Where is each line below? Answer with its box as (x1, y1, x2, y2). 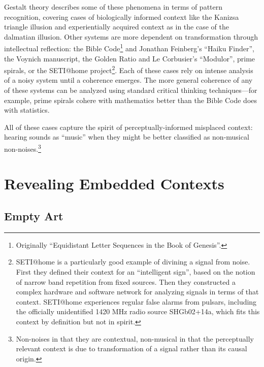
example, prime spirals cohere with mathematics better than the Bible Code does (4, 94, 257, 105)
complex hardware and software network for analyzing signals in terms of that (16, 286, 259, 297)
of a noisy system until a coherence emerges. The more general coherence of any (4, 75, 253, 85)
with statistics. (4, 105, 50, 115)
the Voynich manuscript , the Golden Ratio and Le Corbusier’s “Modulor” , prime (4, 53, 255, 63)
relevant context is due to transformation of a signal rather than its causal (16, 343, 247, 354)
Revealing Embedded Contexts (4, 173, 224, 194)
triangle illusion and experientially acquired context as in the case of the (4, 21, 229, 32)
